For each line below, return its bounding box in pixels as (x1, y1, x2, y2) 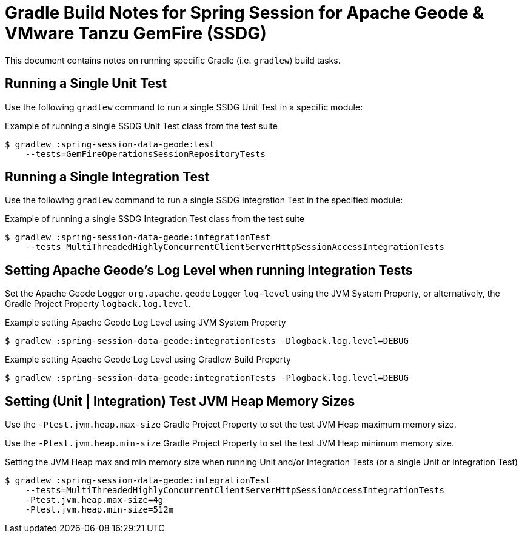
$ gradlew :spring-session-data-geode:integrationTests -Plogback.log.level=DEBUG (5, 373, 409, 383)
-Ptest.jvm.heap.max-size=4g (25, 495, 164, 505)
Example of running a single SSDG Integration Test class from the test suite (5, 214, 305, 224)
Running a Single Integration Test (5, 169, 210, 185)
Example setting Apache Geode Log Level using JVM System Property (5, 317, 286, 328)
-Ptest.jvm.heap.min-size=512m (25, 505, 174, 515)
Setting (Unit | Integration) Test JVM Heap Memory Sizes (5, 393, 355, 409)
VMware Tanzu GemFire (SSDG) (5, 23, 267, 44)
